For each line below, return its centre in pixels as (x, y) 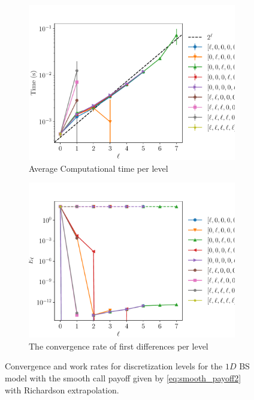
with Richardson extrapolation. (62, 389)
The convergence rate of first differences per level (119, 346)
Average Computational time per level (99, 168)
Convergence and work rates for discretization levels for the (114, 366)
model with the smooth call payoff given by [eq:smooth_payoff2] (123, 377)
